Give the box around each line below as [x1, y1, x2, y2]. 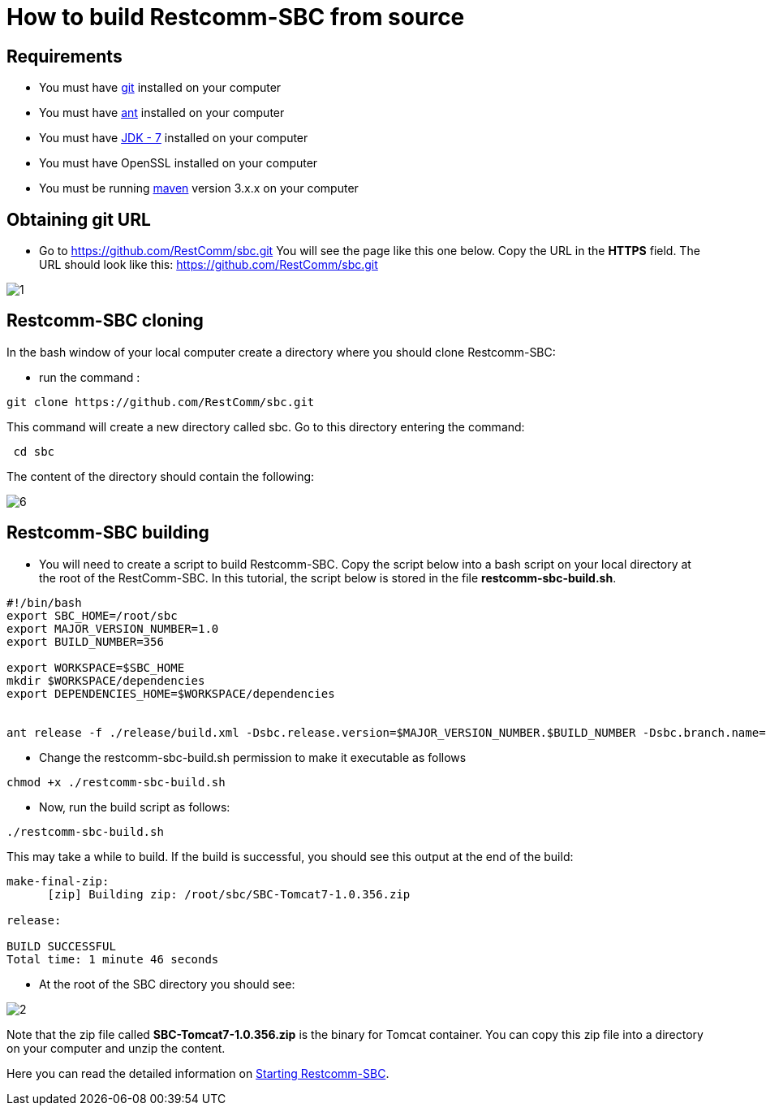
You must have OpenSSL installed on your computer [39, 156, 318, 171]
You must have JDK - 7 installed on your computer [39, 131, 308, 145]
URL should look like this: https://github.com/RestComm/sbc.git [39, 257, 378, 272]
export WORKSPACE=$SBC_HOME [6, 660, 185, 674]
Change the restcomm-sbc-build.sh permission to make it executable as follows [39, 750, 467, 764]
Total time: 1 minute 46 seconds [6, 952, 219, 966]
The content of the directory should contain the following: [6, 469, 315, 483]
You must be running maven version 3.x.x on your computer [39, 181, 359, 196]
